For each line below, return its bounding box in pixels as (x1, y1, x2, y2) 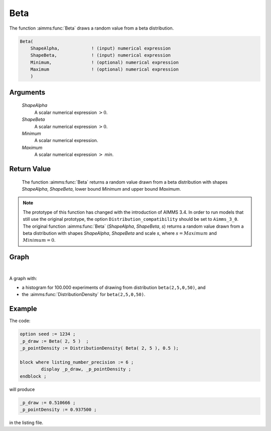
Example (9, 305, 37, 313)
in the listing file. (9, 419, 44, 426)
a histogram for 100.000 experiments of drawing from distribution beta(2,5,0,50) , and (22, 284, 206, 291)
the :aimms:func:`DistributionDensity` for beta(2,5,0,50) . (22, 292, 146, 298)
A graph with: (9, 275, 37, 281)
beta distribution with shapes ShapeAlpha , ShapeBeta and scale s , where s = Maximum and (23, 230, 217, 236)
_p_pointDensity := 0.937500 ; (20, 407, 97, 412)
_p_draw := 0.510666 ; (20, 399, 76, 405)
